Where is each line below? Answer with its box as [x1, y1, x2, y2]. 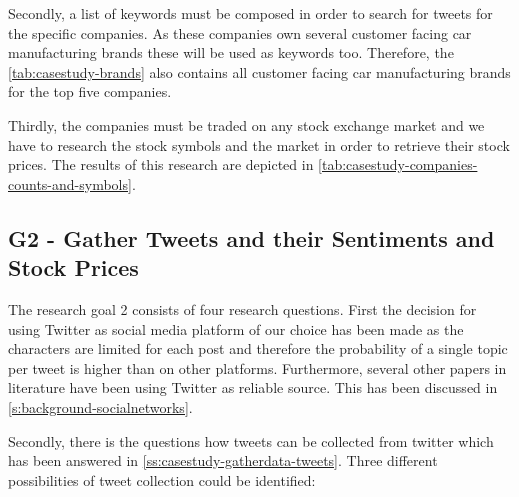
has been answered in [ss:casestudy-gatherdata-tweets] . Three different [8, 450, 438, 471]
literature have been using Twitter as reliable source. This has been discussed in [8, 377, 498, 398]
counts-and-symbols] [8, 173, 132, 194]
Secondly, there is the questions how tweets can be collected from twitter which [8, 430, 494, 451]
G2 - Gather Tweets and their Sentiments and [8, 222, 495, 253]
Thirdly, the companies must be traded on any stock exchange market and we [8, 114, 485, 135]
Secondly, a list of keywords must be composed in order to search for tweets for [8, 3, 493, 23]
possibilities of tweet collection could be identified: [8, 469, 316, 490]
